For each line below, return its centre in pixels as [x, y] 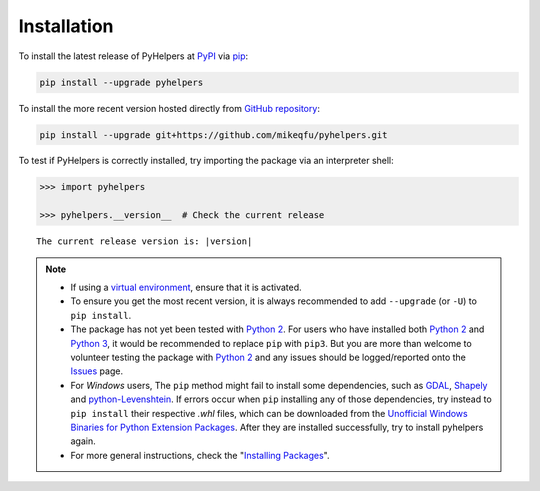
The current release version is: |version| [144, 241]
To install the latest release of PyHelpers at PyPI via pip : [133, 56]
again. [83, 441]
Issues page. [97, 371]
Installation [66, 26]
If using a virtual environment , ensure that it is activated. [186, 287]
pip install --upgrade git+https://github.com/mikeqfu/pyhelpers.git [213, 134]
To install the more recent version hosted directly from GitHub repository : [169, 108]
